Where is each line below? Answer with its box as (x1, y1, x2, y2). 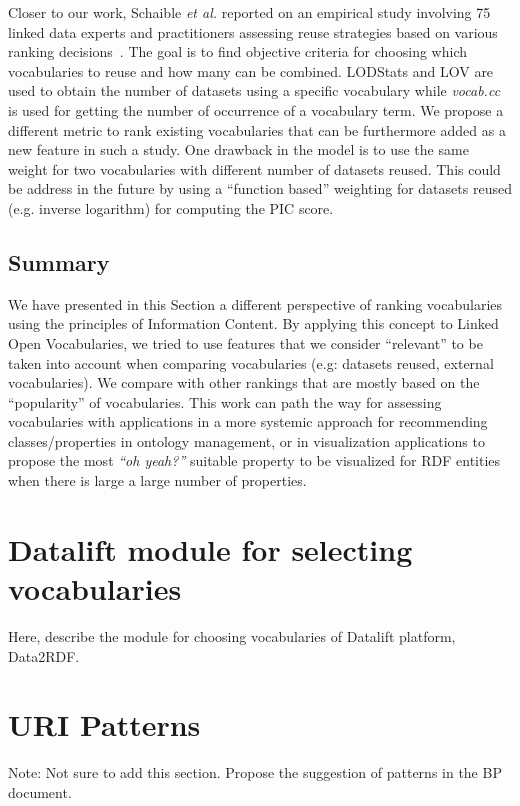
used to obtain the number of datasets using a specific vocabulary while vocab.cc (8, 80, 501, 101)
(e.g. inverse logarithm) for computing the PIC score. (8, 197, 334, 218)
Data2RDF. (8, 645, 80, 666)
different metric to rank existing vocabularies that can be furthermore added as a (8, 119, 506, 140)
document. (8, 781, 72, 802)
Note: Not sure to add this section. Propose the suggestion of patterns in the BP (8, 762, 502, 783)
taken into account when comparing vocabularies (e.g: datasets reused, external (8, 352, 494, 373)
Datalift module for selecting (8, 528, 413, 569)
